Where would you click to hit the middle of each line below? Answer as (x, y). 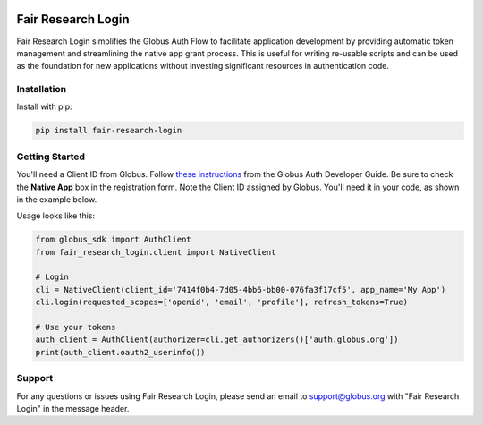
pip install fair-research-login (109, 131)
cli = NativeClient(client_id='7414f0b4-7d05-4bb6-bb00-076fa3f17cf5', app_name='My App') (241, 289)
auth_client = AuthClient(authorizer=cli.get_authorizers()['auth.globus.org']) (217, 340)
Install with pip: (44, 106)
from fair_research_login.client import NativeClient (156, 252)
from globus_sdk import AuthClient (113, 240)
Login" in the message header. (73, 408)
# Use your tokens (76, 327)
